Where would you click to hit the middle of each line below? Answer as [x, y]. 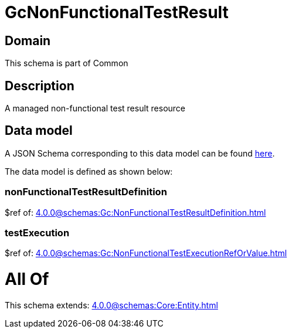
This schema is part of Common [67, 63]
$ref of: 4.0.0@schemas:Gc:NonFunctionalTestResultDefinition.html [135, 212]
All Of [27, 279]
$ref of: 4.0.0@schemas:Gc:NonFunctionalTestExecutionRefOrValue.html [146, 253]
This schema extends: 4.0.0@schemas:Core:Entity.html [111, 305]
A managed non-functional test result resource [95, 108]
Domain [28, 40]
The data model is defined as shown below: [89, 171]
